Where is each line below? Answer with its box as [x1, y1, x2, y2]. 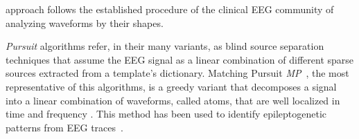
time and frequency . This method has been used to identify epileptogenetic [6, 106, 327, 121]
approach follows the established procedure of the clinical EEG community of [6, 2, 334, 16]
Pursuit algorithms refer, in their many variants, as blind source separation [6, 39, 324, 53]
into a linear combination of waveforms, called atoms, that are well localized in [6, 93, 340, 107]
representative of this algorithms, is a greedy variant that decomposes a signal [6, 79, 337, 93]
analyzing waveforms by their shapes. [6, 15, 164, 30]
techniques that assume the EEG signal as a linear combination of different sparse [6, 52, 354, 66]
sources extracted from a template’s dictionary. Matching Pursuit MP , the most [6, 66, 349, 80]
